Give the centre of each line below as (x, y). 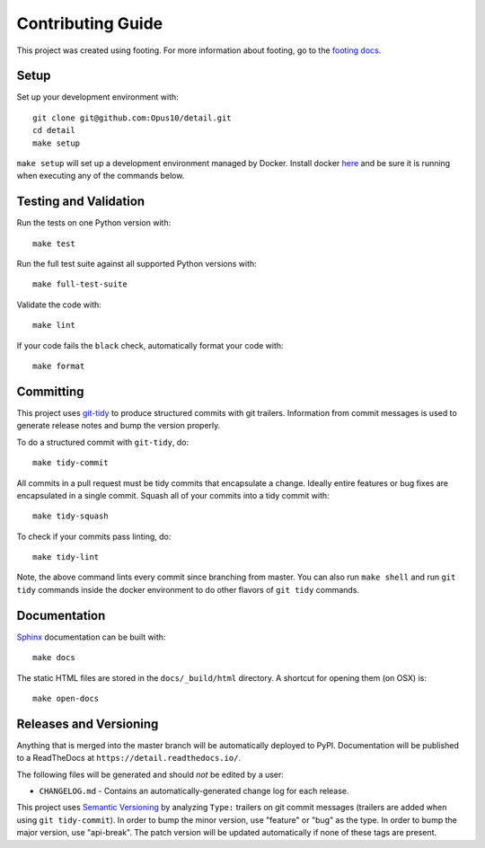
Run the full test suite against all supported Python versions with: (137, 264)
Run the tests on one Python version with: (94, 223)
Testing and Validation (81, 202)
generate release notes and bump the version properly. (119, 426)
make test (54, 243)
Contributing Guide (90, 23)
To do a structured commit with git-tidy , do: (102, 442)
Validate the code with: (59, 305)
